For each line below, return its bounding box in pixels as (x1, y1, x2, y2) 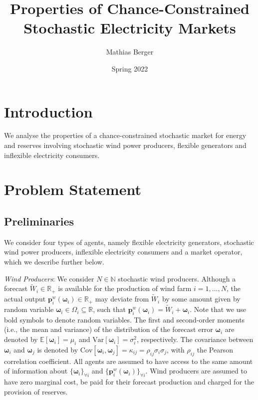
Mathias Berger (106, 46, 154, 57)
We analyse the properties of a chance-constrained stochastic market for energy (4, 130, 247, 140)
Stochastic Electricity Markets (23, 17, 236, 38)
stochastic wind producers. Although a (118, 273, 236, 283)
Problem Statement (4, 179, 141, 199)
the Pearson (197, 344, 233, 354)
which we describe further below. (4, 256, 104, 266)
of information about (4, 365, 68, 376)
